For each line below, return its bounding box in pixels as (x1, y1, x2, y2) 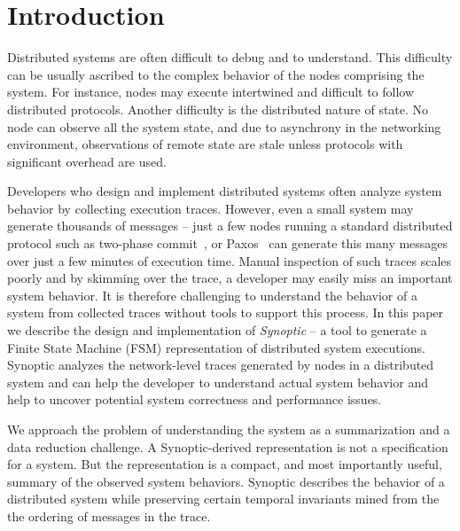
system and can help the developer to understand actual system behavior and (7, 372, 428, 391)
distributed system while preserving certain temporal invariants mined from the (7, 489, 440, 508)
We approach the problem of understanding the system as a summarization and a (7, 420, 450, 438)
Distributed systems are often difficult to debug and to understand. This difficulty (7, 48, 453, 66)
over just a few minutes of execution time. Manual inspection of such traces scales (7, 251, 452, 269)
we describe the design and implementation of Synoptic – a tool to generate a (7, 321, 427, 340)
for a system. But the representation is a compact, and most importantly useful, (7, 455, 442, 473)
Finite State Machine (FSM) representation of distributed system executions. (7, 338, 425, 356)
